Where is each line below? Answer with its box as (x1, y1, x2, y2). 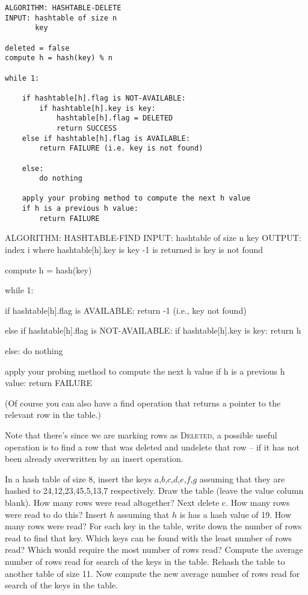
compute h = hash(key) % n (5, 54, 112, 63)
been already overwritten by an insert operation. (5, 452, 183, 465)
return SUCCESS (56, 123, 117, 132)
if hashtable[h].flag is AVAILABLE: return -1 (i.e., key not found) (5, 304, 247, 316)
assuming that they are (199, 472, 285, 485)
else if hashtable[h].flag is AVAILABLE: (22, 134, 190, 143)
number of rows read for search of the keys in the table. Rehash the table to (5, 555, 285, 567)
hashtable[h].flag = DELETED (56, 114, 173, 123)
